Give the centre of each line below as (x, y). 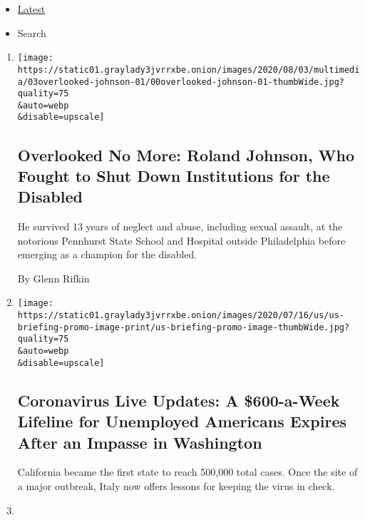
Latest (31, 9)
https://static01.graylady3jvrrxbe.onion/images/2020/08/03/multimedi (189, 70)
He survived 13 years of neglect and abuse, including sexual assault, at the (180, 226)
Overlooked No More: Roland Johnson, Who (186, 154)
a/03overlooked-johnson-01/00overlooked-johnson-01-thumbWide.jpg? (181, 82)
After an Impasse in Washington (140, 442)
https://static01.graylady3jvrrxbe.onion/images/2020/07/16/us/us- (181, 316)
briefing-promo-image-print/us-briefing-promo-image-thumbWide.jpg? (184, 327)
